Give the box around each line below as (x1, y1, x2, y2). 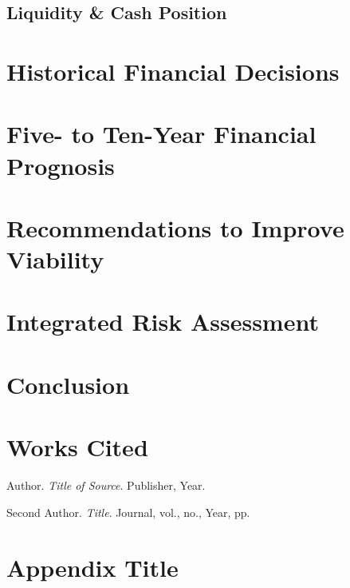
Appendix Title (6, 550, 179, 583)
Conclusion (6, 367, 130, 400)
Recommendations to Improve (6, 211, 344, 244)
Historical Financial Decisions (6, 54, 340, 87)
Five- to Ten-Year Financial (6, 117, 317, 150)
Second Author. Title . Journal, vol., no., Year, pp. (6, 503, 250, 520)
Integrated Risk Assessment (6, 305, 319, 338)
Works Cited (6, 431, 148, 463)
